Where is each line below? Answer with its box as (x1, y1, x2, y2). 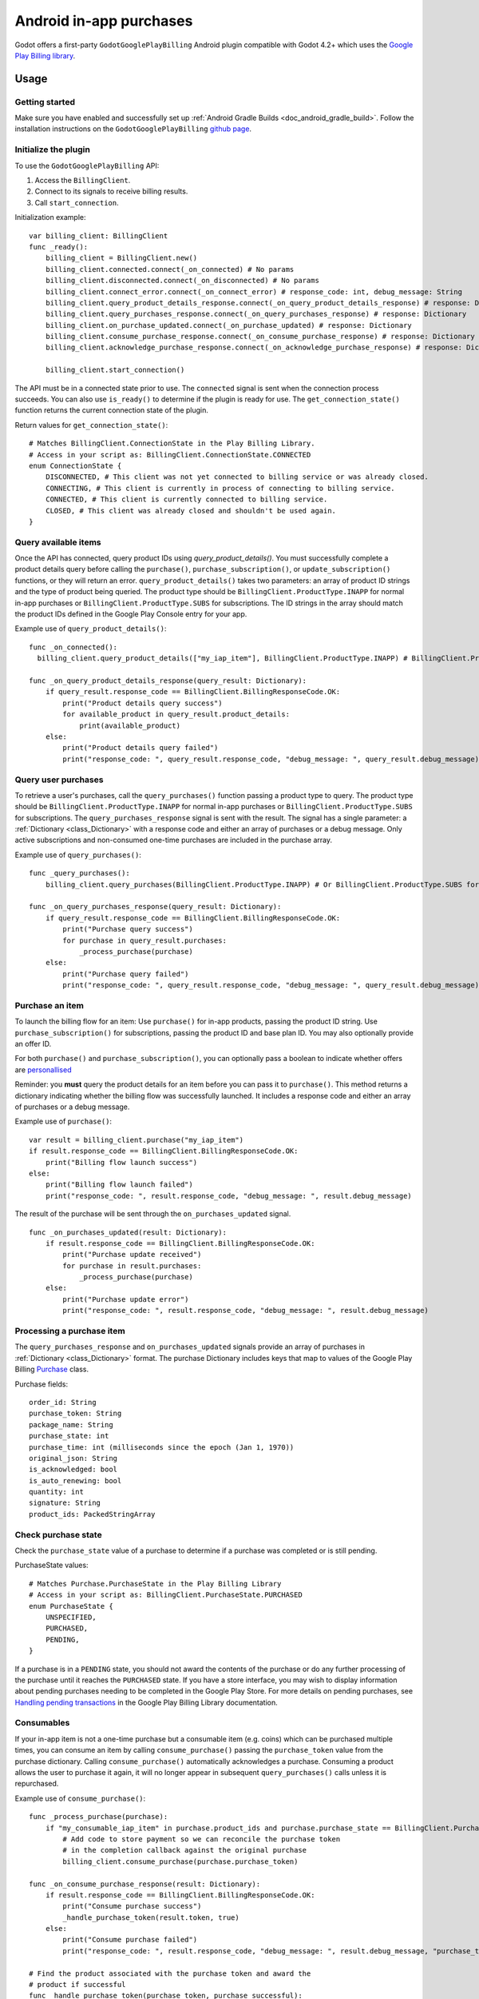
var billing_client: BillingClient (29, 231, 168, 240)
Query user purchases (14, 774, 104, 785)
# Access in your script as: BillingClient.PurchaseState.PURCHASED (29, 1590, 303, 1599)
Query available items (14, 537, 101, 548)
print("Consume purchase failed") (62, 1935, 198, 1945)
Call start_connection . (34, 198, 119, 207)
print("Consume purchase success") (62, 1901, 202, 1911)
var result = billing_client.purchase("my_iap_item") (29, 1135, 243, 1144)
